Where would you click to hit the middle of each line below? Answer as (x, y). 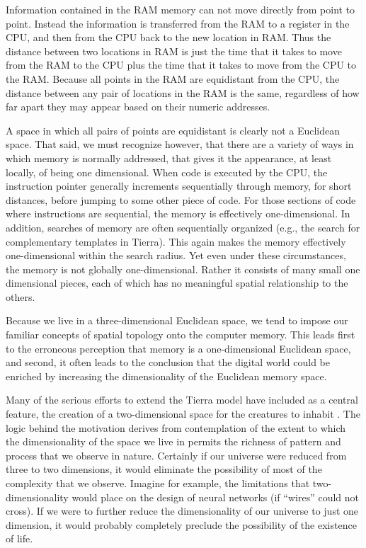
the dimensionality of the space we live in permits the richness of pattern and (173, 441)
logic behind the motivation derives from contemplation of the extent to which (176, 427)
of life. (19, 538)
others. (21, 296)
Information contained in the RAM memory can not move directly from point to (181, 9)
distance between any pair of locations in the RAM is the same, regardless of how (183, 92)
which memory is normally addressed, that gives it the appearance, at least (169, 158)
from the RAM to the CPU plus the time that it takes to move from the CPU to (181, 65)
